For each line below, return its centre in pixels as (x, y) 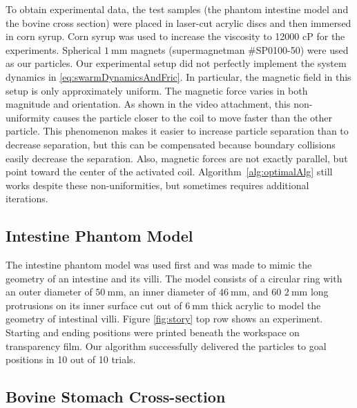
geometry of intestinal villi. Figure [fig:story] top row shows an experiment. (164, 319)
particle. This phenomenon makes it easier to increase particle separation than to (177, 131)
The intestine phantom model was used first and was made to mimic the (159, 265)
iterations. (27, 198)
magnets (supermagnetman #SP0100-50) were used (239, 49)
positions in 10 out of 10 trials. (71, 359)
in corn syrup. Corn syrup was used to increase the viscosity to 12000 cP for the (175, 36)
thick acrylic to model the (266, 305)
